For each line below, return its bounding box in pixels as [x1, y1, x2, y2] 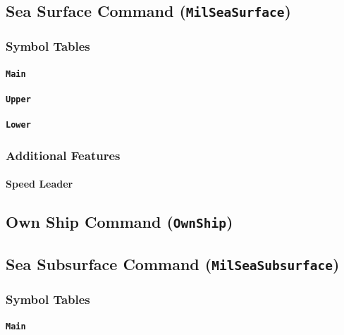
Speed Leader [6, 176, 73, 191]
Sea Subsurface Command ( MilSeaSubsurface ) [6, 252, 340, 274]
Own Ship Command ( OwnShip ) [6, 211, 233, 233]
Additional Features [6, 146, 121, 164]
